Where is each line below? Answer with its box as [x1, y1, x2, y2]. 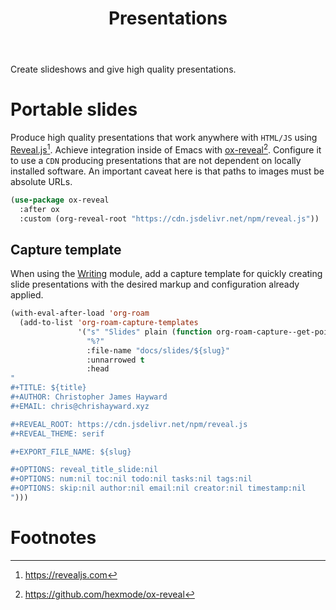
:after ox [19, 204, 60, 214]
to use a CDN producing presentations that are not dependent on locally [10, 154, 302, 166]
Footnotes [10, 527, 97, 549]
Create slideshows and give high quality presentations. [10, 63, 237, 76]
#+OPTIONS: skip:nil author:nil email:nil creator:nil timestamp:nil [10, 483, 307, 494]
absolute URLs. [10, 175, 73, 187]
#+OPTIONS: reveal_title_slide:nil [10, 465, 159, 475]
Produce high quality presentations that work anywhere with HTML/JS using [10, 132, 318, 144]
